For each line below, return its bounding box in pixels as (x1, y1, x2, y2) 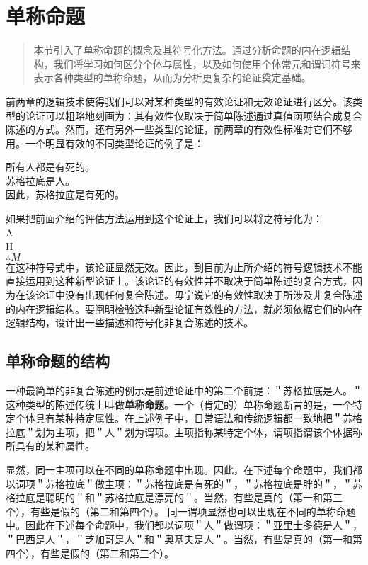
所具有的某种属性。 (6, 438, 95, 453)
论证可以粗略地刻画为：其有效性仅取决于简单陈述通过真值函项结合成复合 (25, 108, 362, 122)
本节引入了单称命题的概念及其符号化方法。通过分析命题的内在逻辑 (33, 42, 341, 57)
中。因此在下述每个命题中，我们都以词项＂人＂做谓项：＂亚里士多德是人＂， (6, 518, 362, 532)
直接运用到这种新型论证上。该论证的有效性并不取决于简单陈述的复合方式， (6, 273, 352, 288)
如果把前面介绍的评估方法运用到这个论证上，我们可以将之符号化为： (6, 211, 323, 226)
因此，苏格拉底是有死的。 (6, 187, 125, 202)
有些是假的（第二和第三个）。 (40, 545, 174, 560)
